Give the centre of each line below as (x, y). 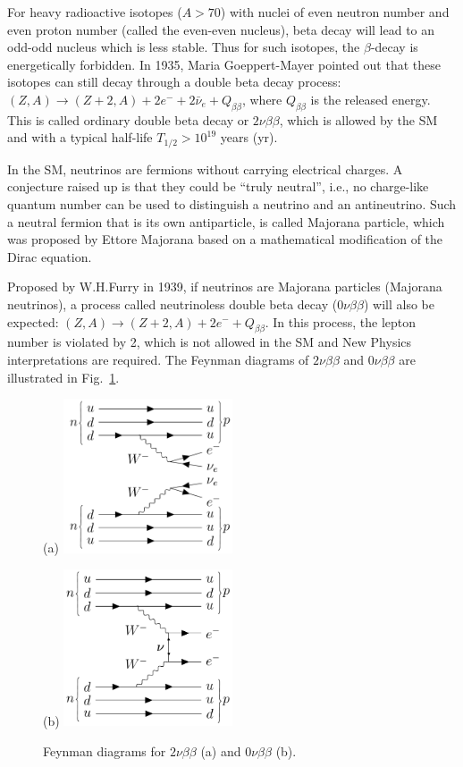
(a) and (221, 751)
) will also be (399, 303)
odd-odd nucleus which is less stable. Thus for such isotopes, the (184, 47)
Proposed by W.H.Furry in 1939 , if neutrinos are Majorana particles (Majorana (225, 287)
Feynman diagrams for (105, 751)
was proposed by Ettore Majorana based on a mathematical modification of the (225, 239)
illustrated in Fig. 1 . (63, 377)
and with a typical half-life (80, 137)
